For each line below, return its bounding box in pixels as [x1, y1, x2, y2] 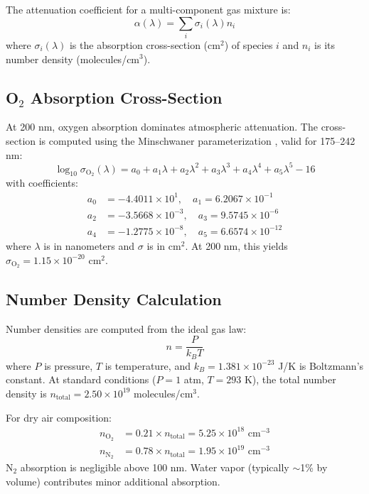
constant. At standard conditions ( [6, 372, 156, 387]
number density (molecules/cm [6, 51, 140, 66]
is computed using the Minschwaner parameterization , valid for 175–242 [38, 133, 355, 148]
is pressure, [44, 358, 93, 373]
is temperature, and [105, 358, 191, 373]
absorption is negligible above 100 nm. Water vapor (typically [20, 459, 289, 474]
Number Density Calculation [6, 287, 222, 309]
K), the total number [244, 372, 336, 387]
